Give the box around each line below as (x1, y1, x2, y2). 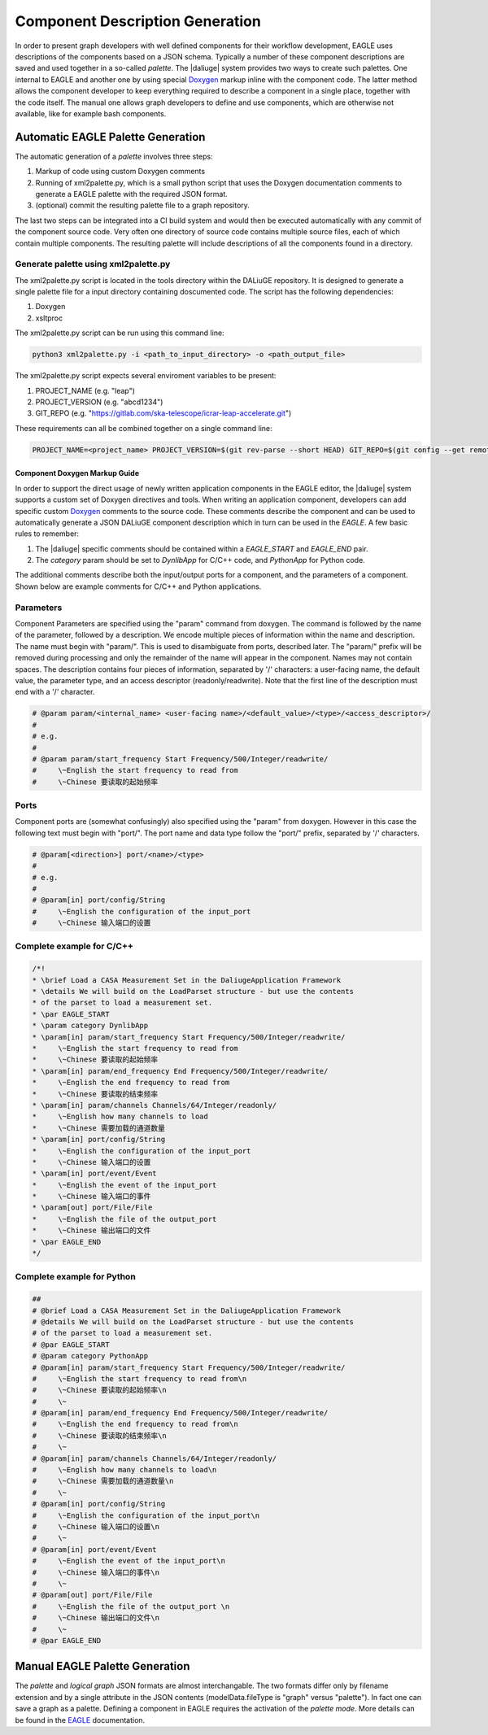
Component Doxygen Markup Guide (15, 469, 140, 478)
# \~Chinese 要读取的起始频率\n (32, 1385, 167, 1395)
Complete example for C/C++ (15, 940, 134, 952)
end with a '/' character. (15, 687, 95, 697)
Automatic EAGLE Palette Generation (15, 130, 206, 144)
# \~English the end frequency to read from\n (32, 1419, 239, 1429)
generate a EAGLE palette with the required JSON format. (35, 189, 228, 198)
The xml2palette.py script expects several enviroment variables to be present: (15, 371, 277, 381)
